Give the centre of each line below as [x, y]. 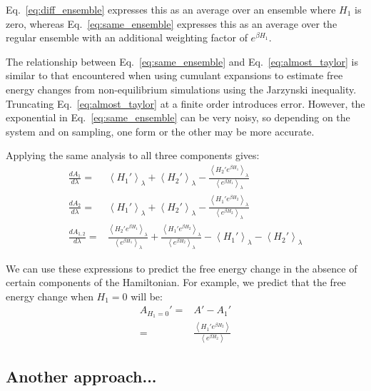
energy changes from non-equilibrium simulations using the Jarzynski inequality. [181, 89]
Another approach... [81, 376]
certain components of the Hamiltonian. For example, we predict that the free [176, 282]
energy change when [50, 296]
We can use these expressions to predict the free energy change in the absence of [182, 268]
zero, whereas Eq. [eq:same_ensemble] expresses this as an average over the [172, 23]
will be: [147, 296]
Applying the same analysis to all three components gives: [133, 155]
